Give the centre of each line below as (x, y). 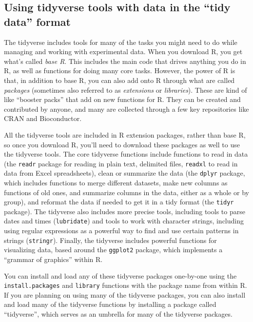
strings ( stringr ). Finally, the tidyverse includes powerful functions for (110, 240)
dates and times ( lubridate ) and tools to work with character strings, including (124, 221)
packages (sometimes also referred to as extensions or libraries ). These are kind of (126, 90)
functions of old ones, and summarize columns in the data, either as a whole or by (126, 192)
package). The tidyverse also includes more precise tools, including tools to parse (125, 211)
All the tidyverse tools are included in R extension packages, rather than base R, (125, 134)
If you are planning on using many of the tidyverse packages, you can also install (125, 294)
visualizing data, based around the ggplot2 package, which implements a (113, 250)
